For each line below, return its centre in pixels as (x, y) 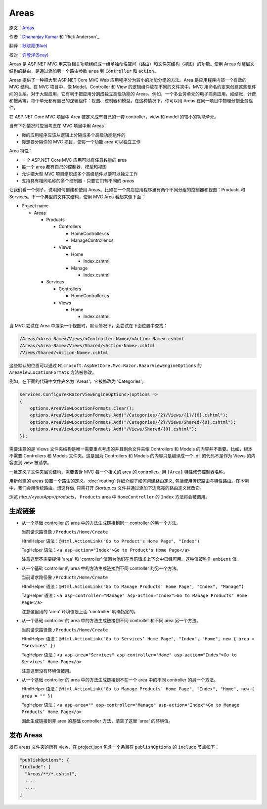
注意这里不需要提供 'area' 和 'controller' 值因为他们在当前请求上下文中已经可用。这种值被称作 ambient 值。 (131, 559)
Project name (35, 206)
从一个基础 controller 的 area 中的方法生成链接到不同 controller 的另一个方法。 (101, 568)
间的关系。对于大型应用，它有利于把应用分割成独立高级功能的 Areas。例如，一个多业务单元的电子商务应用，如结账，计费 (133, 93)
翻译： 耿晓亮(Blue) (28, 46)
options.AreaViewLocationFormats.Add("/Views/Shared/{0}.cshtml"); (113, 429)
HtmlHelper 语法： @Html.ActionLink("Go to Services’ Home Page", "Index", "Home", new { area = (138, 638)
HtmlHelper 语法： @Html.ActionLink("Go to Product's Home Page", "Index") (111, 541)
